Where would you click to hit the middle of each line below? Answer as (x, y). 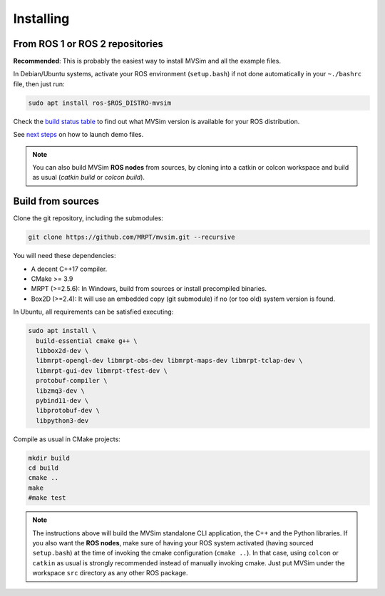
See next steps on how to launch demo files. (78, 135)
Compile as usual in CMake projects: (67, 439)
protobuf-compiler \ (72, 381)
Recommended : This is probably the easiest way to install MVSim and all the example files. (147, 61)
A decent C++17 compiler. (69, 269)
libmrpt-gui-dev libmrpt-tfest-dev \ (102, 370)
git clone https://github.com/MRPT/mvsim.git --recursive (132, 237)
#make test (47, 498)
